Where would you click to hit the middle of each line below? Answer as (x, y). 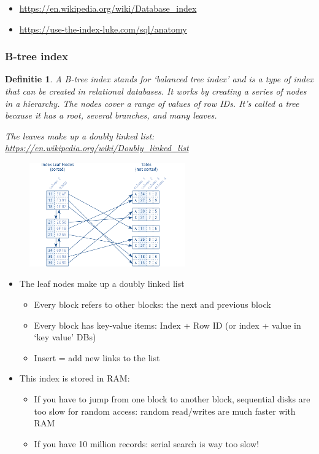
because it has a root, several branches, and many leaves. (111, 115)
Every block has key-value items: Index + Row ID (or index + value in (167, 325)
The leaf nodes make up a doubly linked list (102, 284)
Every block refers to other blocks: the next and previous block (152, 304)
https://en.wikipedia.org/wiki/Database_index (108, 8)
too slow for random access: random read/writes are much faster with (165, 411)
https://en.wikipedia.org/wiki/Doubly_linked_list (97, 148)
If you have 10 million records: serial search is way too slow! (147, 443)
